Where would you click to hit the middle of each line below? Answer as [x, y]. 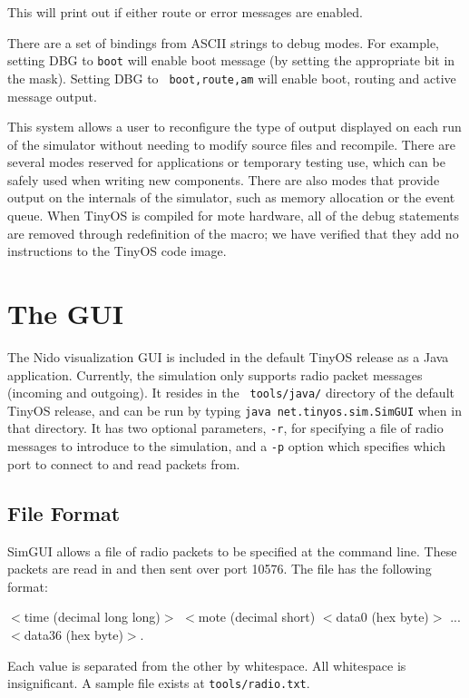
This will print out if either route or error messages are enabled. [185, 12]
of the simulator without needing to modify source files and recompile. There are [231, 144]
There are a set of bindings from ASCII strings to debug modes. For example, [223, 42]
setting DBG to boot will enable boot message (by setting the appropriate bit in [231, 60]
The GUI [66, 314]
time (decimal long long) [92, 617]
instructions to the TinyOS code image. [117, 251]
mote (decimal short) [257, 617]
